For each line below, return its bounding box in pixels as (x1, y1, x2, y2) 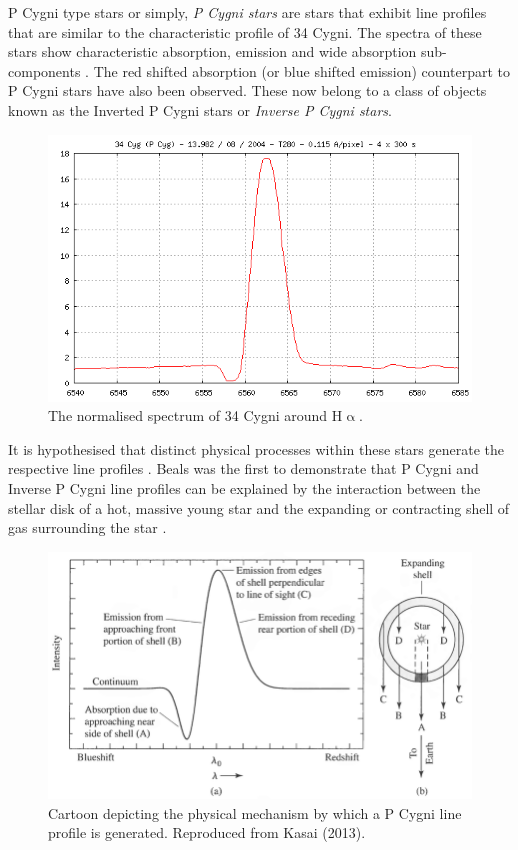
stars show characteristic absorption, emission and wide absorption (8, 41, 417, 62)
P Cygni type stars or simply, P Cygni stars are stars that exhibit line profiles (8, 2, 487, 22)
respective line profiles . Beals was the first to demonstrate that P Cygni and (8, 458, 479, 479)
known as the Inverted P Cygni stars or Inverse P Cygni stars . (8, 99, 392, 120)
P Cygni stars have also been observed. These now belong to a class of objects (8, 80, 487, 101)
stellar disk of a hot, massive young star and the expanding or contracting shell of (8, 497, 510, 518)
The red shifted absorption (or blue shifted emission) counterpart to (93, 60, 510, 81)
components (8, 60, 81, 81)
